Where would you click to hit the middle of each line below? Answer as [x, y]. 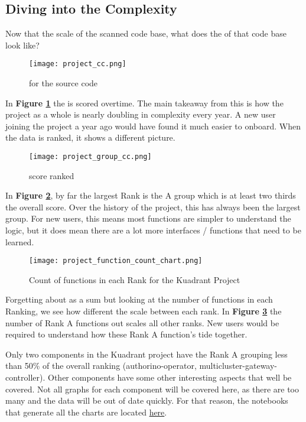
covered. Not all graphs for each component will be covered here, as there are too [152, 389]
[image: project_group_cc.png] [90, 157]
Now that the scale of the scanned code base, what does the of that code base [146, 33]
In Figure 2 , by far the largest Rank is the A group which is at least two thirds [151, 195]
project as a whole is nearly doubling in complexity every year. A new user [141, 114]
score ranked [52, 175]
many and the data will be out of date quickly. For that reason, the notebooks [147, 400]
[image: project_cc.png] [78, 64]
